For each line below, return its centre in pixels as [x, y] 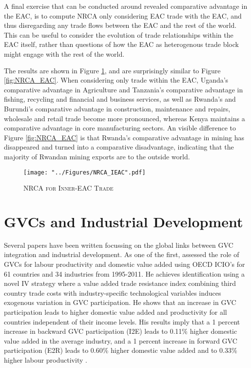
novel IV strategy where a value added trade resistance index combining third [120, 283]
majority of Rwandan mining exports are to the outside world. [97, 156]
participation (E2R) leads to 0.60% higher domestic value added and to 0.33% [121, 350]
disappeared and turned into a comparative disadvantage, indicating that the [119, 147]
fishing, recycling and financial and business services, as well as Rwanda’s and [120, 99]
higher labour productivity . [46, 360]
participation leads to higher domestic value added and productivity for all [116, 312]
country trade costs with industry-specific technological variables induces [113, 292]
